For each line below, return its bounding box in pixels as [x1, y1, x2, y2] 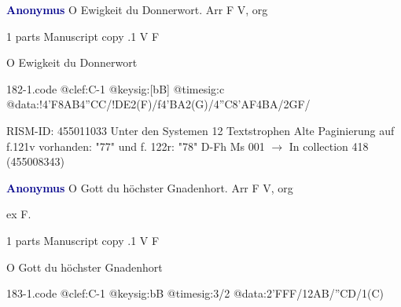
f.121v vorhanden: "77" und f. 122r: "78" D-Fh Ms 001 [6, 137, 265, 154]
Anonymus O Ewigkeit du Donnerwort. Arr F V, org [6, 2, 268, 17]
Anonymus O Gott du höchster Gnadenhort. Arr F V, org [6, 179, 293, 196]
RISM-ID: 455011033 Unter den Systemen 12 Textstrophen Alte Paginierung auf [6, 122, 395, 138]
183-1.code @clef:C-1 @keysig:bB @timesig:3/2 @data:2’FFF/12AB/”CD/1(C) [6, 285, 384, 302]
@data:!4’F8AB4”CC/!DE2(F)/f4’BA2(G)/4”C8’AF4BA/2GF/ [6, 96, 311, 112]
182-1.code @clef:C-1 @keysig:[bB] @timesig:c [6, 80, 225, 97]
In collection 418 [289, 137, 369, 154]
